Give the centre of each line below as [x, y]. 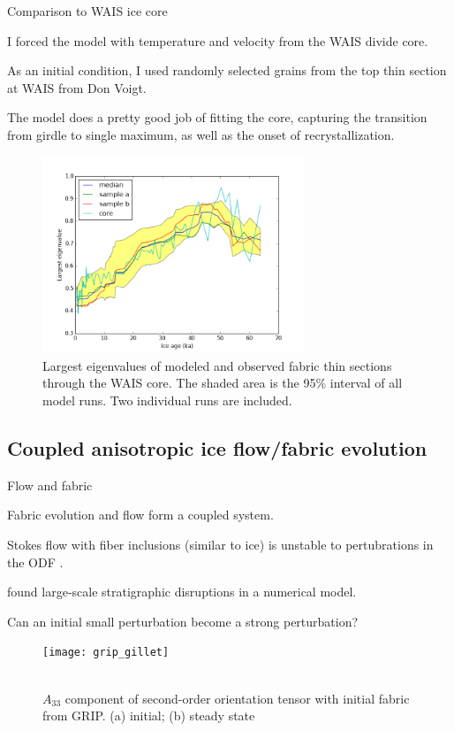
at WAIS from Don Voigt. [77, 87]
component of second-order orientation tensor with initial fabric [237, 698]
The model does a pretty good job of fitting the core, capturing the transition [217, 117]
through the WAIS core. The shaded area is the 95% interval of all [223, 383]
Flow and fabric [50, 485]
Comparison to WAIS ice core [87, 11]
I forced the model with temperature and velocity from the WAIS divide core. [218, 40]
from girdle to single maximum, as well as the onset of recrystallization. [201, 134]
